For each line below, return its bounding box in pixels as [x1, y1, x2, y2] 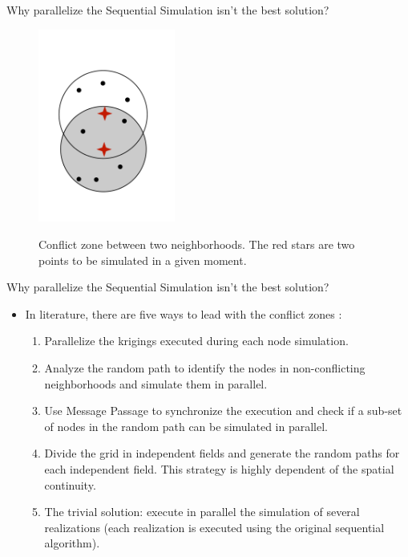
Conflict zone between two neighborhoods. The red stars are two [38, 236, 355, 253]
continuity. [44, 476, 96, 493]
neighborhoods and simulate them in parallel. [44, 375, 268, 392]
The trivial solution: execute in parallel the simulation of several [44, 503, 360, 520]
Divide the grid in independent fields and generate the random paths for [44, 445, 400, 461]
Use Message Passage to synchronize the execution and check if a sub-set [44, 402, 402, 419]
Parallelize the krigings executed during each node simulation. [44, 332, 349, 349]
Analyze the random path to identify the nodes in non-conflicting [44, 360, 366, 376]
